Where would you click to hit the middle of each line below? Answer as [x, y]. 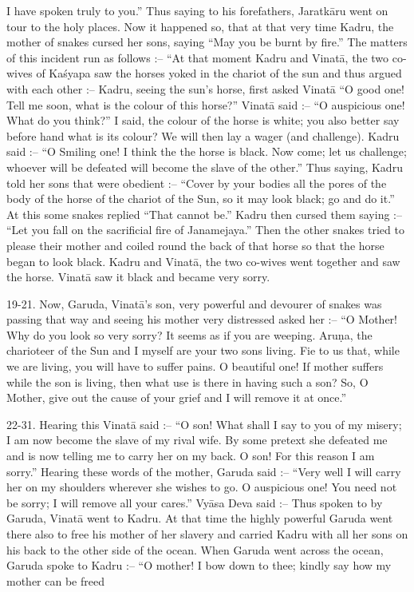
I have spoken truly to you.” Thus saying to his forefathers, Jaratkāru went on [197, 10]
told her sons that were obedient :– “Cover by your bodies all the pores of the [197, 183]
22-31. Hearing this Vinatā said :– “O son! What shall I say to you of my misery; [204, 424]
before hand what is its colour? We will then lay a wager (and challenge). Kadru [203, 135]
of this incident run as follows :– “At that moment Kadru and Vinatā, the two [198, 57]
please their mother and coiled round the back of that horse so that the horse [195, 245]
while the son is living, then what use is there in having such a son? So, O [187, 381]
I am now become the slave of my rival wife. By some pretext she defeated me [197, 440]
